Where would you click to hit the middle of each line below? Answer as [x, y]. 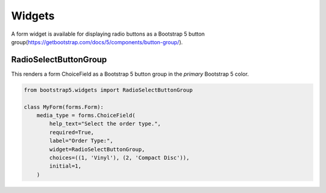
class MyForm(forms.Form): [64, 107]
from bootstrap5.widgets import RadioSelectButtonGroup [108, 90]
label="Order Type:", [81, 141]
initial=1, [65, 166]
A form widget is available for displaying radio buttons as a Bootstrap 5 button [108, 34]
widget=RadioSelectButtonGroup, [97, 149]
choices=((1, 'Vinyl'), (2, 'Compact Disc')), [119, 158]
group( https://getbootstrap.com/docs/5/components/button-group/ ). [97, 42]
